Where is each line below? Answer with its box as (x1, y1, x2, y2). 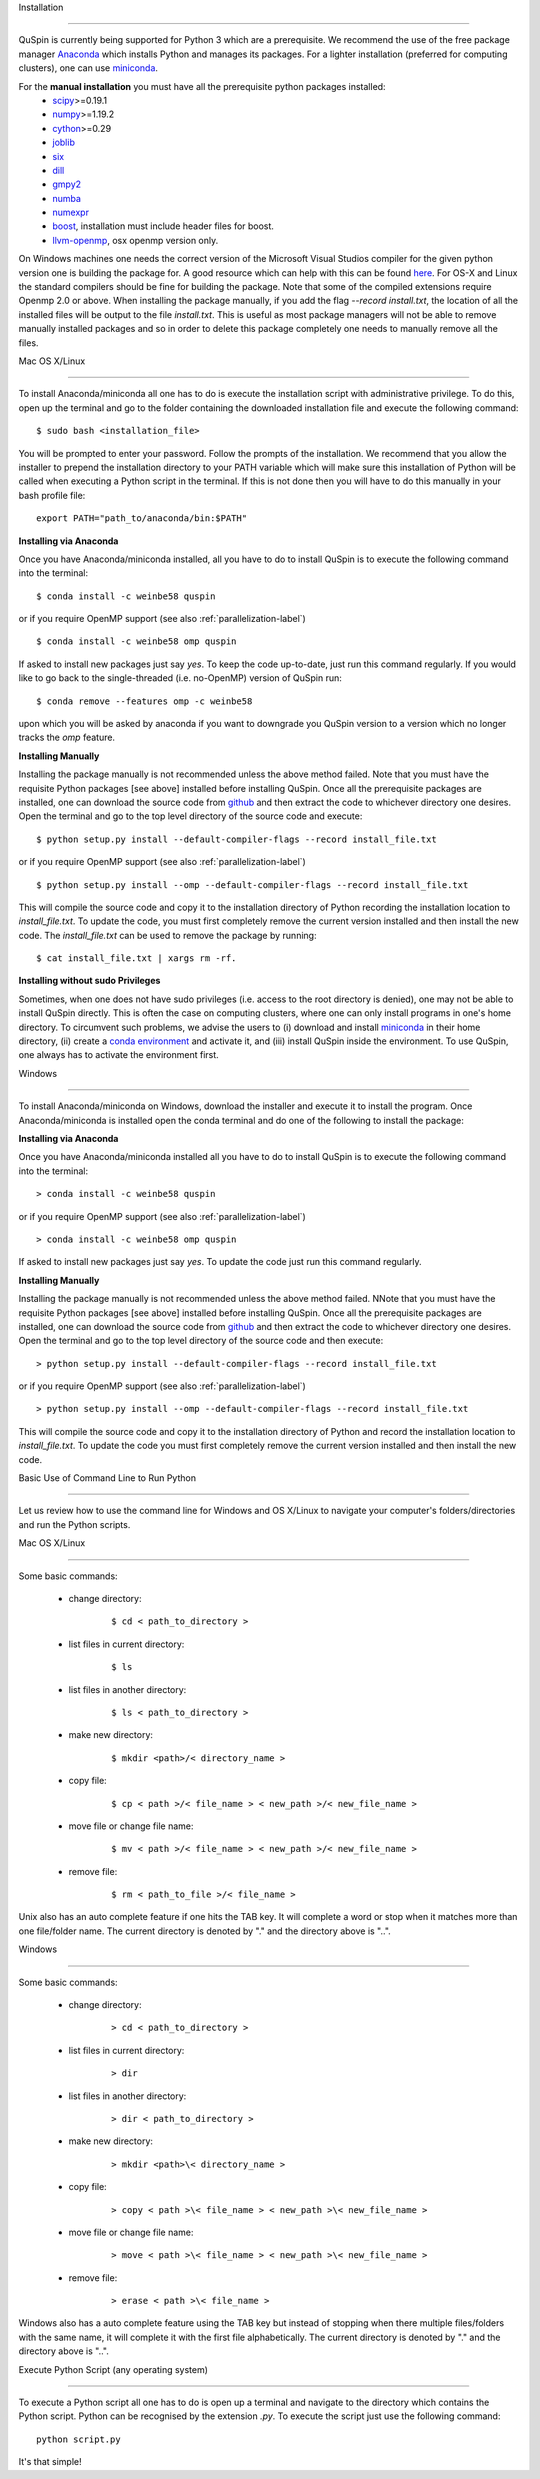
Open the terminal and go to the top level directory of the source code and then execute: (18, 1335, 384, 1347)
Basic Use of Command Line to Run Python (18, 1472, 197, 1484)
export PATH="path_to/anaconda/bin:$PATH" (36, 513, 248, 524)
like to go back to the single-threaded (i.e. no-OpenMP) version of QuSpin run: (18, 672, 342, 684)
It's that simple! (18, 2456, 82, 2468)
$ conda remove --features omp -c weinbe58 (36, 695, 253, 707)
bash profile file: (18, 489, 86, 501)
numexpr (52, 206, 90, 219)
